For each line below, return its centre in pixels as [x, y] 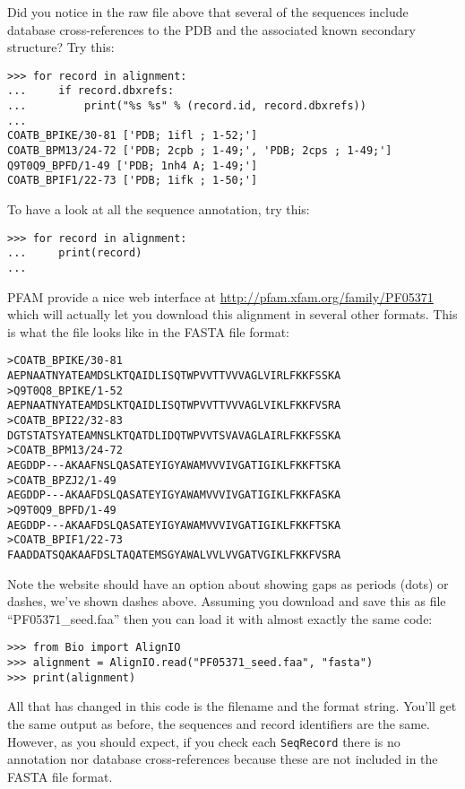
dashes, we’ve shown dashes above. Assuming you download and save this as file [227, 601]
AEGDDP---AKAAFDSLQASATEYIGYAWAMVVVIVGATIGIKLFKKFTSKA [174, 525]
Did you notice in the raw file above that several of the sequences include [208, 12]
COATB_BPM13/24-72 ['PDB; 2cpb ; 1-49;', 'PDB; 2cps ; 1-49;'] [200, 151]
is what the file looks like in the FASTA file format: [148, 331]
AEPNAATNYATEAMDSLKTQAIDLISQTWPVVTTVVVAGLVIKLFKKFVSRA [174, 406]
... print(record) [75, 253]
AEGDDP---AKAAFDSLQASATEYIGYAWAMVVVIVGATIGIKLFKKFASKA [174, 495]
